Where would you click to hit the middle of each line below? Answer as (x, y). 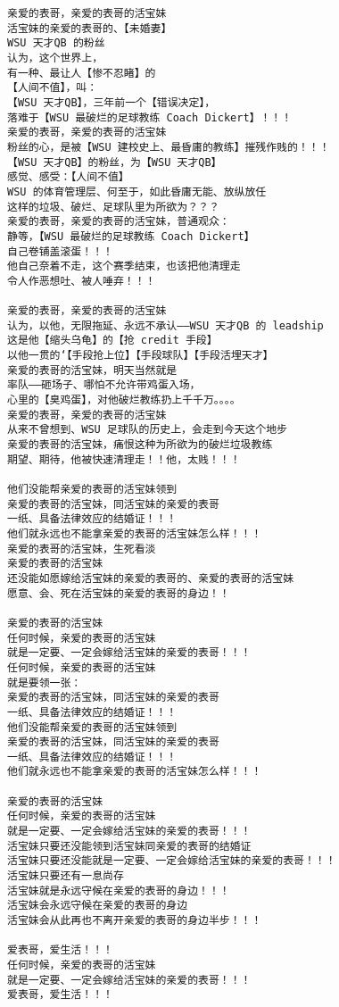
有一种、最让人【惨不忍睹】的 (82, 73)
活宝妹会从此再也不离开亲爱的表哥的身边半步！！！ (135, 921)
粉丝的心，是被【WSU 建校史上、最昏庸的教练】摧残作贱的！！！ (169, 147)
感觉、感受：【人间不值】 (68, 177)
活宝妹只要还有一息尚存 (66, 876)
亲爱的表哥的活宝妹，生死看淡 (82, 549)
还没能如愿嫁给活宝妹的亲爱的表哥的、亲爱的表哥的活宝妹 (151, 578)
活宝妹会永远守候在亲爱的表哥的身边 (98, 906)
